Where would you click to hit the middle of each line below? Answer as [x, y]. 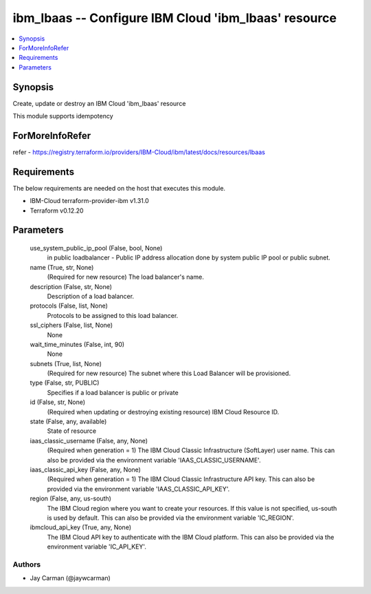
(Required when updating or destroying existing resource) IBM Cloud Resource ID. [163, 412]
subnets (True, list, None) [66, 363]
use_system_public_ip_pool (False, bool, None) [96, 248]
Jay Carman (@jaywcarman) [70, 578]
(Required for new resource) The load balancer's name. [125, 277]
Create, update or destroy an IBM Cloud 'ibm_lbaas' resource [99, 103]
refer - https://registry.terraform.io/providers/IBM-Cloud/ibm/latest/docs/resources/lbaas [139, 152]
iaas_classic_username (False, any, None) [89, 441]
